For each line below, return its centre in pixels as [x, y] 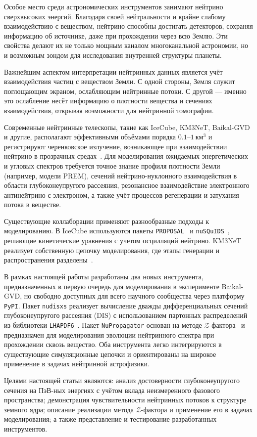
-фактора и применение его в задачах [197, 409]
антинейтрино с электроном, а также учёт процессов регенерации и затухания [122, 195]
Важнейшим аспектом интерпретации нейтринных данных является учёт [113, 71]
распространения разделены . [49, 260]
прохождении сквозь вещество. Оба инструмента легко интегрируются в [113, 344]
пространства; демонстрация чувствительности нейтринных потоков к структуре [125, 400]
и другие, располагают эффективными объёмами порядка [90, 137]
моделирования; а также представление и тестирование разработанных [110, 419]
